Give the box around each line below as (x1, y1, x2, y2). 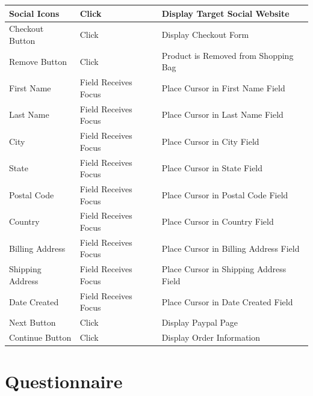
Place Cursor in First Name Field (161, 82, 285, 94)
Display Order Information (161, 331, 261, 343)
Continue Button (9, 331, 72, 343)
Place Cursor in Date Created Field (161, 295, 293, 308)
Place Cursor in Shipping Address (161, 263, 287, 275)
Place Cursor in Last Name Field (161, 108, 284, 121)
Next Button (9, 316, 56, 329)
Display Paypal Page (161, 316, 238, 329)
